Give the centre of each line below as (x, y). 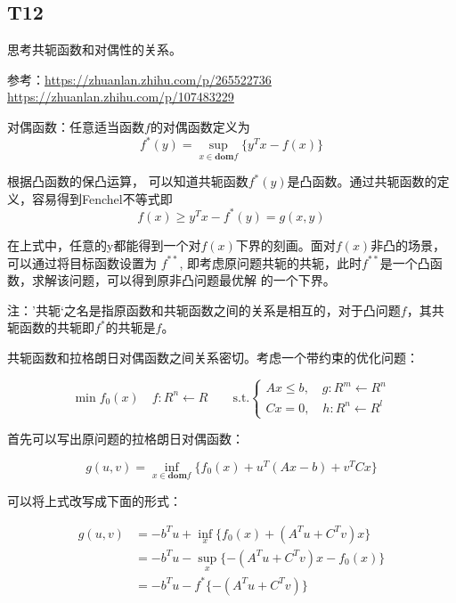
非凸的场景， (408, 244)
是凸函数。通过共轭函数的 (362, 181)
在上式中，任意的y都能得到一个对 (104, 244)
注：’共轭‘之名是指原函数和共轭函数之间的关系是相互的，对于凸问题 (204, 310)
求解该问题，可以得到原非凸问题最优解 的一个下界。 (183, 280)
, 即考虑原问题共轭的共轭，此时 (271, 262)
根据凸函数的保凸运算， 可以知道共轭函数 (128, 181)
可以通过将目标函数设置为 (82, 262)
